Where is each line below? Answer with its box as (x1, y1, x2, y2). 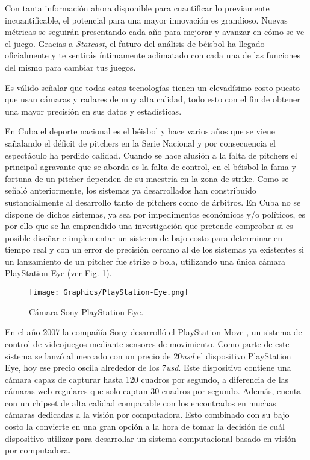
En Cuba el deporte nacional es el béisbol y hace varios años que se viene (5, 125, 276, 137)
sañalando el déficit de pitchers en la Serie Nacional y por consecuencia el (5, 136, 276, 149)
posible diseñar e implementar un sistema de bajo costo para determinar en (5, 231, 283, 244)
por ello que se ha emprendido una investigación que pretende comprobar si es (5, 219, 293, 232)
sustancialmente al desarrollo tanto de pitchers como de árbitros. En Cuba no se (5, 195, 301, 208)
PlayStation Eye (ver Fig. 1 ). (5, 266, 112, 279)
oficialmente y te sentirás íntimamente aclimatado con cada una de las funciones (5, 49, 301, 61)
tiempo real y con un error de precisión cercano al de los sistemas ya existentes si (5, 243, 304, 256)
